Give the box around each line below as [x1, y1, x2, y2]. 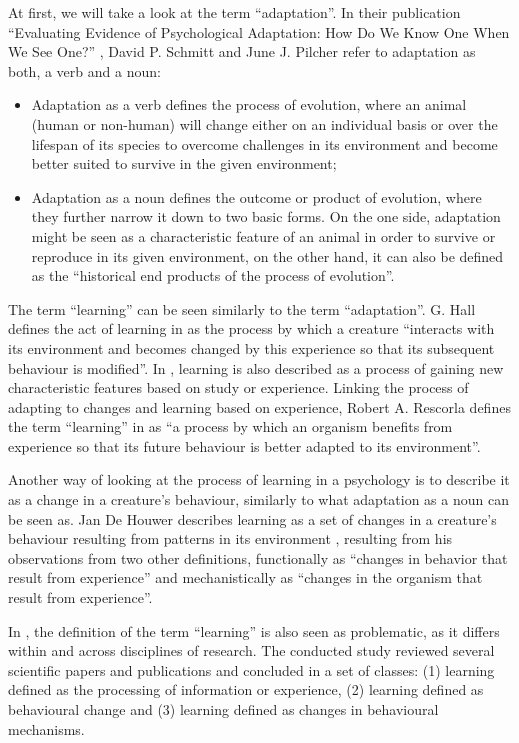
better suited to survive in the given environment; [31, 153, 337, 174]
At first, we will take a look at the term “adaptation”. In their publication [8, 2, 461, 22]
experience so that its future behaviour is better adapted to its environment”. [8, 435, 481, 456]
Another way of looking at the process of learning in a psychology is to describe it [8, 469, 510, 490]
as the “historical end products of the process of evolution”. [31, 265, 395, 286]
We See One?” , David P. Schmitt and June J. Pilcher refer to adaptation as [8, 41, 476, 62]
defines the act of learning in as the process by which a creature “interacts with [8, 318, 495, 339]
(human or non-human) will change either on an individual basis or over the [31, 113, 498, 134]
